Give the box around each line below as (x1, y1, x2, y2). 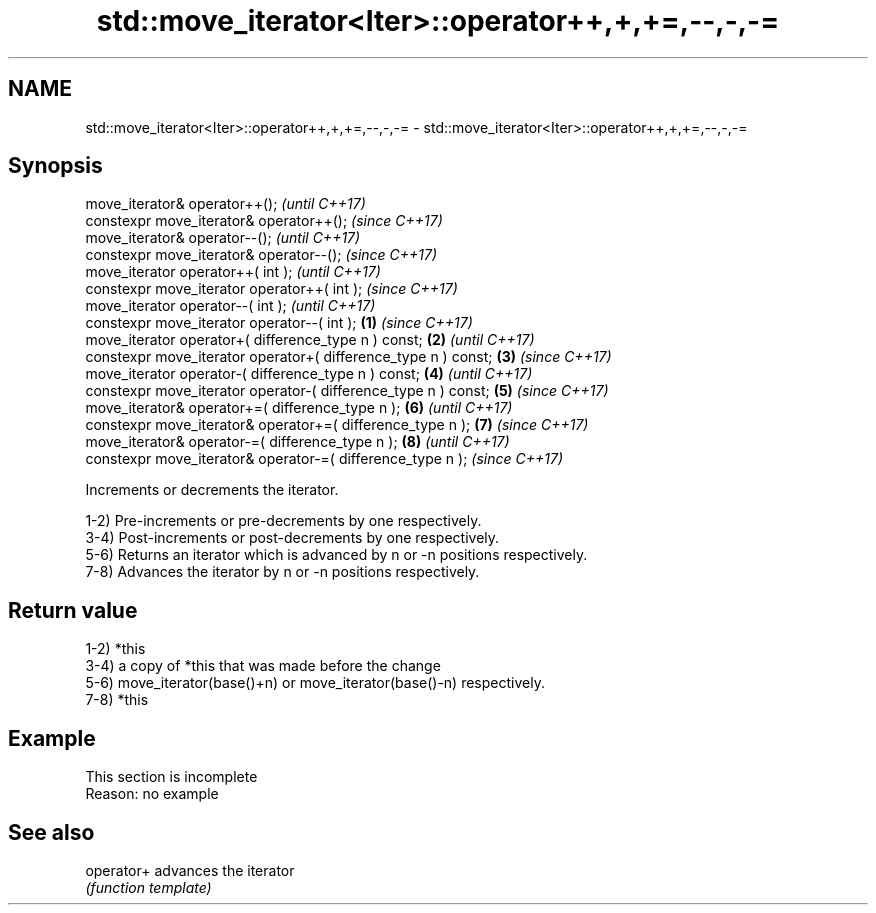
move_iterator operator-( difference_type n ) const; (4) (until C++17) (85, 365, 533, 383)
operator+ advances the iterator (85, 861, 295, 879)
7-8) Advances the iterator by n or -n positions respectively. (85, 563, 480, 581)
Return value (8, 597, 138, 623)
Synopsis (8, 153, 103, 179)
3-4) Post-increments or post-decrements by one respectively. (85, 529, 500, 547)
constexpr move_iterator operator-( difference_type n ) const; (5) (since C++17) (85, 382, 609, 400)
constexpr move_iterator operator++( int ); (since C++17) (85, 280, 458, 298)
